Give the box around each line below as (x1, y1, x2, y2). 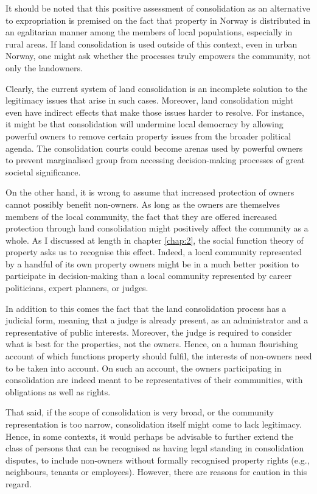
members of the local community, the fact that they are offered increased (5, 210, 277, 222)
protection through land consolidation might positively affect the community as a (5, 222, 308, 235)
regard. (5, 477, 32, 490)
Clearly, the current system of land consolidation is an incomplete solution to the (5, 82, 308, 94)
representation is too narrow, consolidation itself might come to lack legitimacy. (5, 418, 302, 430)
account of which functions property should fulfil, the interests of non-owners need (5, 350, 312, 362)
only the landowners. (5, 61, 83, 74)
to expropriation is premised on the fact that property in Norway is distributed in (5, 13, 311, 26)
